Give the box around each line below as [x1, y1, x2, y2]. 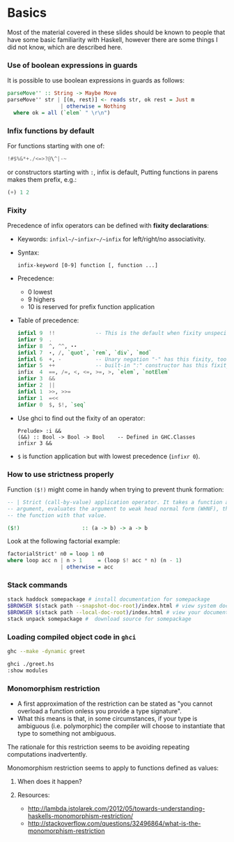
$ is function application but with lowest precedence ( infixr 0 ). [17, 452, 201, 460]
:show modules [7, 666, 49, 674]
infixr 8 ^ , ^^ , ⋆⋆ [17, 343, 77, 350]
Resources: [17, 791, 50, 799]
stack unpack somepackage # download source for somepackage [7, 615, 192, 622]
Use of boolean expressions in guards [7, 60, 138, 70]
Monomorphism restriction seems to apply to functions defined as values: [7, 764, 219, 772]
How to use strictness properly [7, 469, 114, 479]
